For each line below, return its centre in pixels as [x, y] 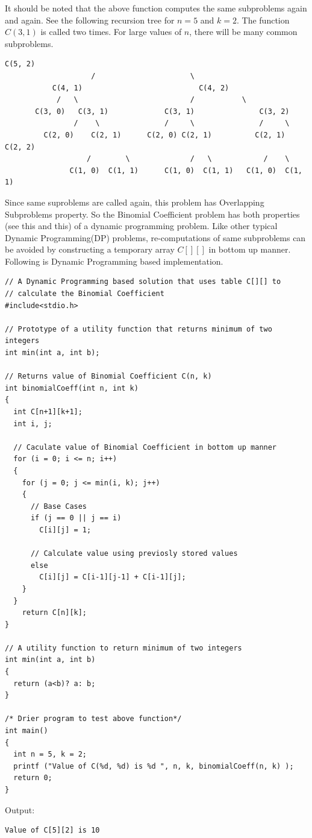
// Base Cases [59, 506]
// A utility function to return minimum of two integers [123, 648]
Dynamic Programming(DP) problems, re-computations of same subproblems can [155, 237]
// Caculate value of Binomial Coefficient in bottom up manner [145, 447]
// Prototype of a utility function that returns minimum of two [139, 329]
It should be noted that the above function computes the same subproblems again [156, 8]
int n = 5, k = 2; [50, 755]
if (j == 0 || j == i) [76, 518]
